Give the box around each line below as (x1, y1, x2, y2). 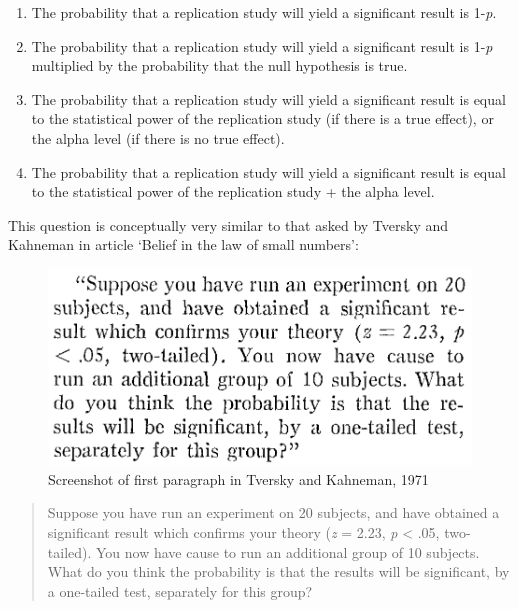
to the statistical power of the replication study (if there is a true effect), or (31, 108, 494, 129)
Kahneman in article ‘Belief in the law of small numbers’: (8, 234, 359, 255)
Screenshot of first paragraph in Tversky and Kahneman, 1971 (48, 468, 429, 489)
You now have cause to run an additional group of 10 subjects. (96, 541, 480, 562)
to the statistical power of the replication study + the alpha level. (31, 181, 435, 202)
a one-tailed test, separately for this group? (47, 580, 313, 601)
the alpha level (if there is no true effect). (31, 127, 285, 148)
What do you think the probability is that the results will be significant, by (47, 561, 510, 582)
